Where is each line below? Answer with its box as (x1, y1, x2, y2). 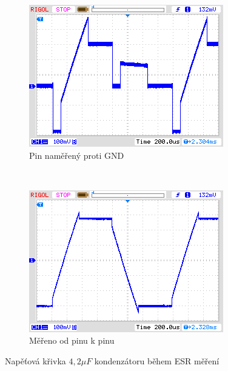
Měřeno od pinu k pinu (29, 334, 115, 347)
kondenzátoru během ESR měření (94, 354, 220, 367)
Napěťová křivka (5, 354, 66, 367)
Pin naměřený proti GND (29, 149, 124, 161)
